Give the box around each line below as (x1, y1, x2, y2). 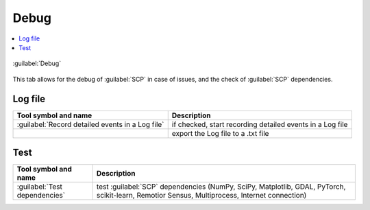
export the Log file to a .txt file (171, 128, 269, 138)
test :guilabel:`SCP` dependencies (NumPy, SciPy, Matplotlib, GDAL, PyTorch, (96, 182, 346, 191)
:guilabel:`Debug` (12, 59, 62, 68)
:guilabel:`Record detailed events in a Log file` (16, 119, 164, 129)
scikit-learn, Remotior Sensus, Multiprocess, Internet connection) (96, 191, 307, 200)
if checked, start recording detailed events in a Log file (171, 119, 348, 129)
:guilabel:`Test (16, 182, 63, 191)
